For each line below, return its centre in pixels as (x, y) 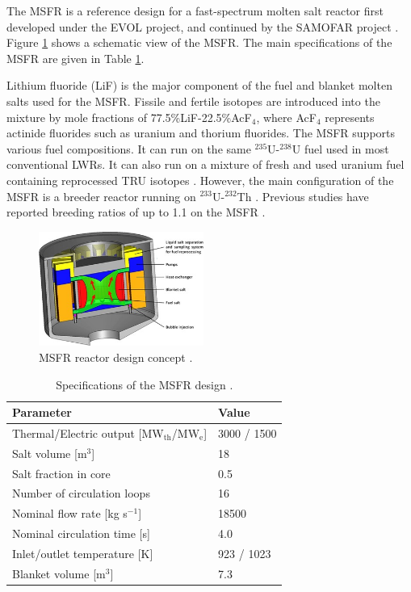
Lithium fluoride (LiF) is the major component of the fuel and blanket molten (199, 85)
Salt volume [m (50, 453)
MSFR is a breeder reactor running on (101, 196)
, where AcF (286, 117)
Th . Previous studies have (303, 196)
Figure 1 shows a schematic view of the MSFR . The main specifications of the (199, 42)
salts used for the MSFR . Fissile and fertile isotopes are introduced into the (193, 101)
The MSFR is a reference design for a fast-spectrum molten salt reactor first (195, 10)
